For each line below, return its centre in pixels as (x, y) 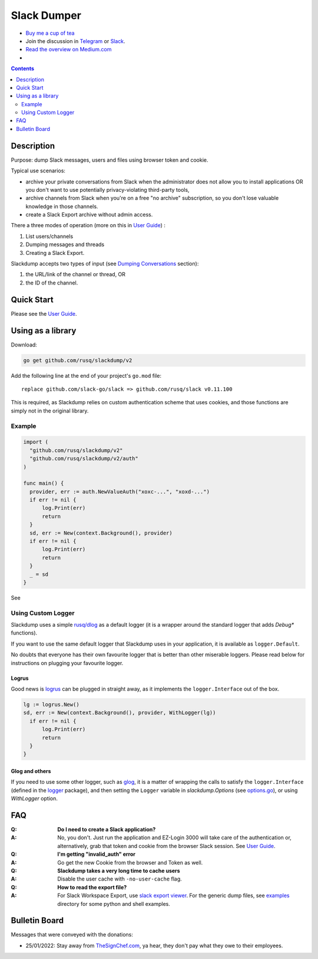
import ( (36, 442)
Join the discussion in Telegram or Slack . (76, 41)
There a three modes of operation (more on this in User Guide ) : (88, 225)
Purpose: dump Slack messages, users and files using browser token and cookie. (110, 160)
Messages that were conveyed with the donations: (72, 935)
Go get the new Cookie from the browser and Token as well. (130, 862)
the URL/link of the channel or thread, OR (76, 274)
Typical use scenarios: (38, 171)
